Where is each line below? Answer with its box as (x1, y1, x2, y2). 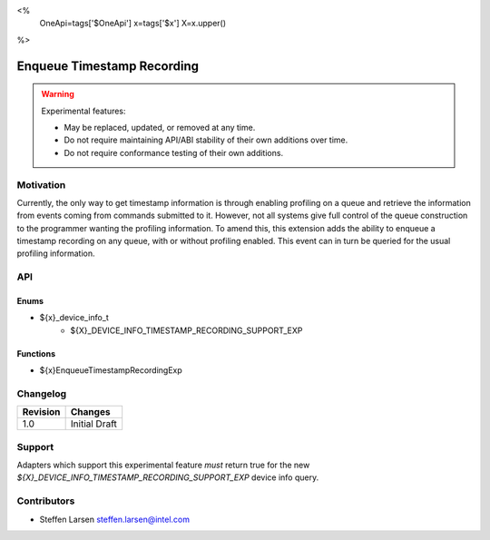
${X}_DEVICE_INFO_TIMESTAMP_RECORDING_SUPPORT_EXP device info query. (16, 472, 319, 483)
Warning (41, 89, 74, 100)
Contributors (16, 495, 75, 507)
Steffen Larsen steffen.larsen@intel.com (39, 514, 191, 525)
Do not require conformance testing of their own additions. (64, 147, 284, 158)
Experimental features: (41, 105, 126, 116)
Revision (22, 406, 61, 418)
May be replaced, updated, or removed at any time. (64, 122, 256, 133)
